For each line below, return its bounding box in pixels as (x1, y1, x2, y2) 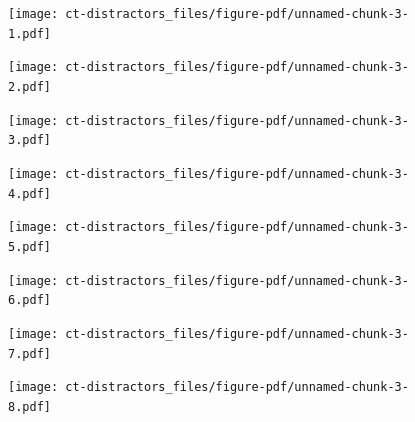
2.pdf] (8, 79, 51, 94)
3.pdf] (8, 133, 51, 148)
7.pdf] (8, 346, 51, 361)
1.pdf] (8, 26, 51, 41)
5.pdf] (8, 239, 51, 254)
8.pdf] (8, 399, 51, 414)
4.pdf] (8, 186, 51, 201)
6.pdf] (8, 293, 51, 308)
